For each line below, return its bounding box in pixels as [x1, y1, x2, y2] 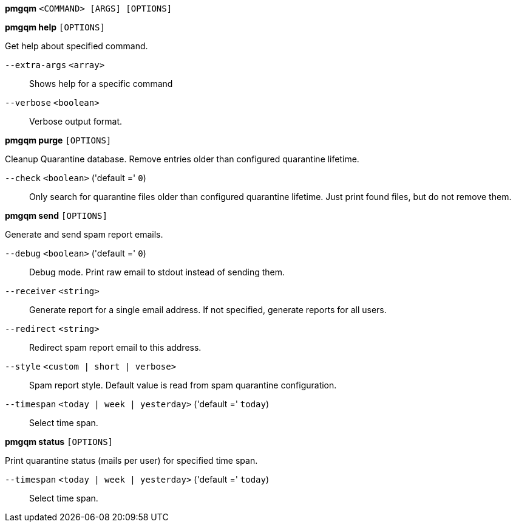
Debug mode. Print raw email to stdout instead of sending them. [29, 267, 285, 277]
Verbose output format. [29, 116, 123, 126]
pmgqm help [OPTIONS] [5, 22, 105, 32]
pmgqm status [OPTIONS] [5, 436, 114, 447]
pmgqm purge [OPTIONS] [5, 135, 112, 145]
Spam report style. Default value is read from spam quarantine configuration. [29, 380, 337, 390]
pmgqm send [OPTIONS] [5, 210, 107, 221]
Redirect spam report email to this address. [29, 342, 202, 353]
